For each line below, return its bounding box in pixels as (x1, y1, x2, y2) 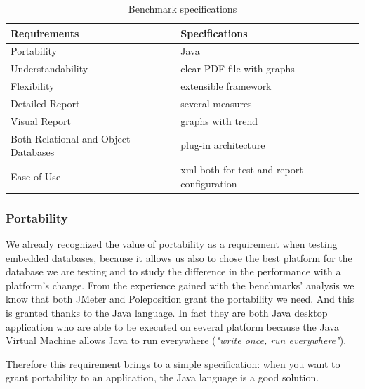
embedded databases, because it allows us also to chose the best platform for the (6, 250, 352, 265)
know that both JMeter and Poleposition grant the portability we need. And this (6, 291, 354, 306)
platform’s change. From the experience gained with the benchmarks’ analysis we (6, 277, 354, 292)
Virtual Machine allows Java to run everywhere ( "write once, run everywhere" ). (6, 333, 347, 348)
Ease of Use (11, 169, 61, 183)
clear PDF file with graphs (180, 61, 295, 76)
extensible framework (180, 79, 272, 93)
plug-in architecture (180, 138, 265, 152)
